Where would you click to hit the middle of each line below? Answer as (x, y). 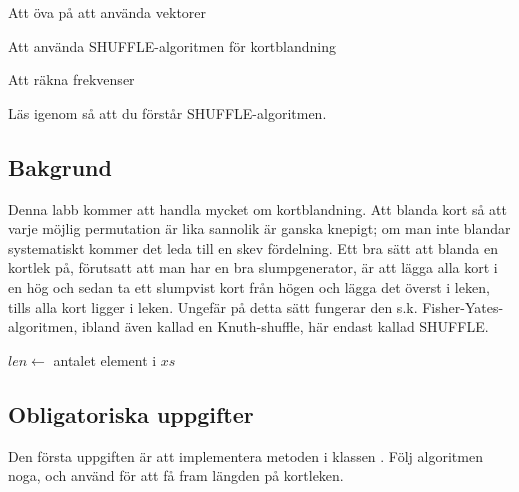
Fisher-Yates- (463, 306)
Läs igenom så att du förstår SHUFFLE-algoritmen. (167, 112)
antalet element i (105, 359)
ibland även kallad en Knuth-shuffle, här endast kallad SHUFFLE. (285, 326)
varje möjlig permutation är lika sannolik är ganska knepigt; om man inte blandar (259, 228)
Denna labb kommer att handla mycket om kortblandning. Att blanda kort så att (257, 208)
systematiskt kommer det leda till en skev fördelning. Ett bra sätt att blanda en (253, 247)
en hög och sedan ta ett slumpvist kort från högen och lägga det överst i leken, (249, 286)
